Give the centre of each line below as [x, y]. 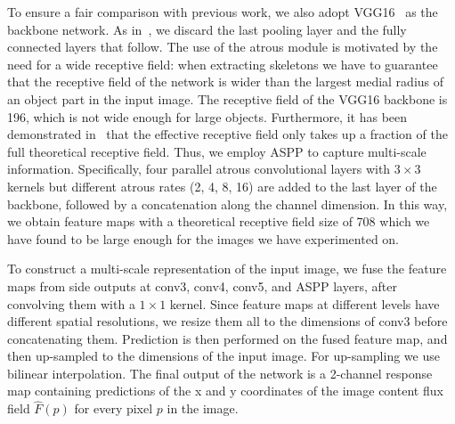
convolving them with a [71, 303]
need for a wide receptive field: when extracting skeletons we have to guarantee [223, 64]
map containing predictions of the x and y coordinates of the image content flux [225, 391]
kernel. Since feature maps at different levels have [305, 303]
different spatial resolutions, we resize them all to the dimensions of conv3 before [227, 321]
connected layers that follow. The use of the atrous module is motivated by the [223, 47]
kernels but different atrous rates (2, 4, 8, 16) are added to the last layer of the [222, 186]
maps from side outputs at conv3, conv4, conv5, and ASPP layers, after [202, 285]
